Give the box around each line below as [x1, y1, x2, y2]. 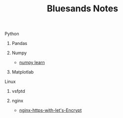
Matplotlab [11, 69, 34, 75]
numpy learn [19, 60, 45, 66]
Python [4, 31, 19, 37]
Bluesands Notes [46, 3, 119, 14]
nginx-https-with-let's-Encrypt [19, 107, 82, 114]
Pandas [11, 40, 28, 46]
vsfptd [11, 88, 25, 94]
